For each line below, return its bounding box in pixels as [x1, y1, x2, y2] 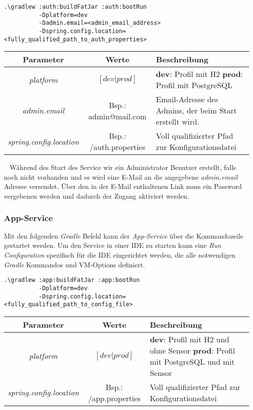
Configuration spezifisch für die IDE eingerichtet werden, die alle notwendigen [4, 250, 235, 260]
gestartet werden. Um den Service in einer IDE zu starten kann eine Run [4, 240, 221, 250]
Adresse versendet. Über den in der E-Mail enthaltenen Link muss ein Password [4, 181, 242, 191]
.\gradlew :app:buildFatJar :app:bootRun [4, 277, 140, 284]
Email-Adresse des [156, 93, 218, 105]
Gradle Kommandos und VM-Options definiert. [4, 259, 145, 269]
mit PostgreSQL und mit [149, 355, 235, 367]
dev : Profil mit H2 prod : [156, 68, 243, 80]
